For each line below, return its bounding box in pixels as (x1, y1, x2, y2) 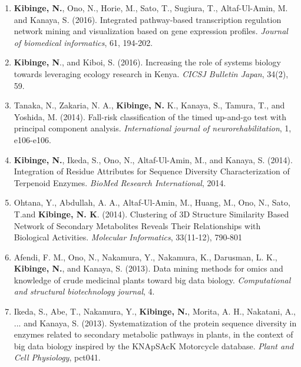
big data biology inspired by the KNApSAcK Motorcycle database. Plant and (14, 339, 294, 352)
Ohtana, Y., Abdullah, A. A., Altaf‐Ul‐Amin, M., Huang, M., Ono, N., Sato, (14, 196, 290, 209)
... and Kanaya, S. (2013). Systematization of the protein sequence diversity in (14, 316, 297, 329)
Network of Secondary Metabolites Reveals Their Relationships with (14, 219, 261, 232)
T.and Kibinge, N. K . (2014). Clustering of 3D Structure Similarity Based (14, 207, 289, 220)
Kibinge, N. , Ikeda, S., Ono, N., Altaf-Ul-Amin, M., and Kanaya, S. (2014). (14, 153, 293, 166)
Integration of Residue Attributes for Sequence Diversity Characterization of (14, 165, 290, 177)
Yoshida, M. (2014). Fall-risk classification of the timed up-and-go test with (14, 110, 287, 123)
